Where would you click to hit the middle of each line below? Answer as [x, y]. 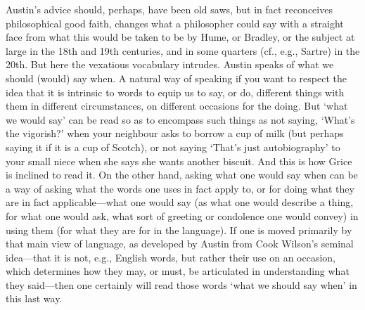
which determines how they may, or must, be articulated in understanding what [178, 271]
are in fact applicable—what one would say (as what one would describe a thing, [180, 202]
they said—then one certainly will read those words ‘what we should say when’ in [181, 284]
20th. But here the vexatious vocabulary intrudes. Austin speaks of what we [170, 64]
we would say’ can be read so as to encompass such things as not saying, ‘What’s [180, 119]
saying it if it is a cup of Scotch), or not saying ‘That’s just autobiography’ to [173, 147]
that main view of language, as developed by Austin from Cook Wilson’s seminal [180, 244]
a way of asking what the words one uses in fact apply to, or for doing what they [180, 188]
